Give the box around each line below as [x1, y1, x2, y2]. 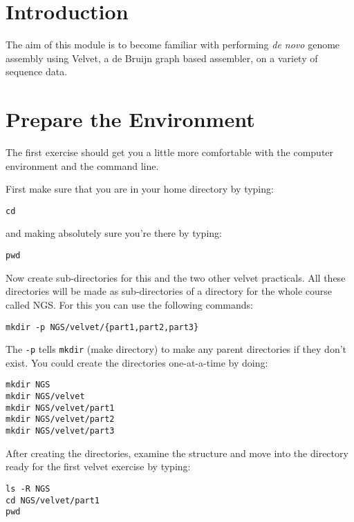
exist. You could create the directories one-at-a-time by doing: [6, 355, 268, 369]
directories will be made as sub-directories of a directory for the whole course [6, 284, 332, 298]
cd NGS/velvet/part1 [6, 495, 100, 505]
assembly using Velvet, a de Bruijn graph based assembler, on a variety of [6, 50, 318, 65]
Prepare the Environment [6, 105, 255, 133]
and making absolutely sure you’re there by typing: [6, 226, 222, 240]
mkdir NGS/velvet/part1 [6, 403, 115, 413]
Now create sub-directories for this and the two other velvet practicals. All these [6, 270, 346, 284]
